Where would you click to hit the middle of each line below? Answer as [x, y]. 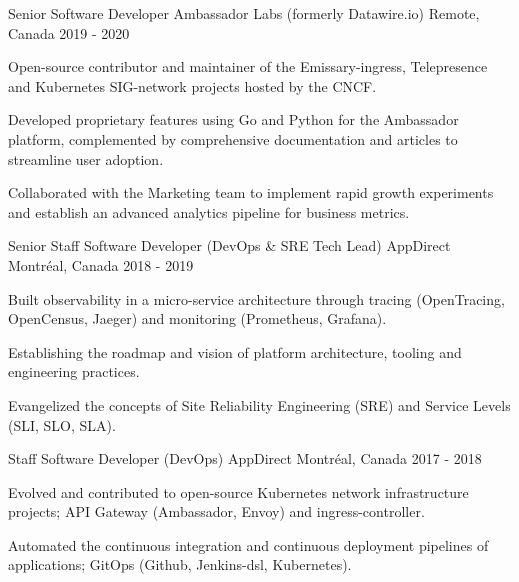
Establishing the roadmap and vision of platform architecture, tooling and [235, 351]
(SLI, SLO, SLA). [62, 424]
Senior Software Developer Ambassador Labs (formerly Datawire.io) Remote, [244, 13]
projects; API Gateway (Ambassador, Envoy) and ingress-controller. [216, 511]
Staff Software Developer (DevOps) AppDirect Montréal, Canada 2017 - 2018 [245, 458]
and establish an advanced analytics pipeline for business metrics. [209, 211]
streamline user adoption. [86, 158]
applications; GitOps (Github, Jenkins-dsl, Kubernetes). [180, 564]
